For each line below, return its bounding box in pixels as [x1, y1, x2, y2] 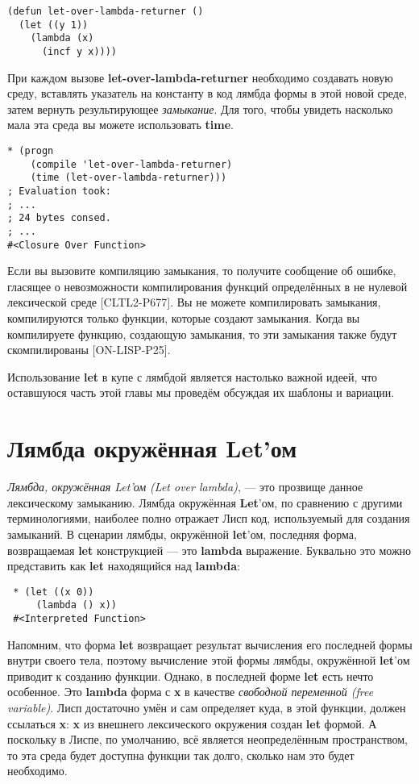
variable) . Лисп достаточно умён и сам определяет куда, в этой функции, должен [7, 699, 406, 716]
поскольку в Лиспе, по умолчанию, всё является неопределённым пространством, [7, 731, 408, 748]
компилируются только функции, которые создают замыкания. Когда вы [7, 310, 360, 327]
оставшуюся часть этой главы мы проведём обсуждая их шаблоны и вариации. [7, 384, 395, 401]
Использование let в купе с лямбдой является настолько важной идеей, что [7, 368, 378, 385]
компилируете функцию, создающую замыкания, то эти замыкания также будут [7, 325, 397, 342]
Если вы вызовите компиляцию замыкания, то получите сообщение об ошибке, [7, 262, 396, 279]
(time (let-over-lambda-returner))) [30, 172, 227, 184]
